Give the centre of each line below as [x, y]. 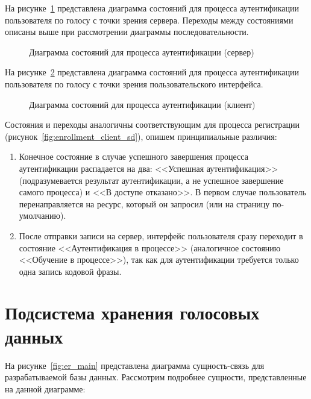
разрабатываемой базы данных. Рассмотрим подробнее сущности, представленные [156, 377]
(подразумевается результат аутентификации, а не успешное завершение [151, 180]
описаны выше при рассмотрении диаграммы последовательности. [127, 32]
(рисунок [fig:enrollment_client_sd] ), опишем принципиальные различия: [141, 136]
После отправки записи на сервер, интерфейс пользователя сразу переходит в [161, 235]
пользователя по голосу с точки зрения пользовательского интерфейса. [134, 83]
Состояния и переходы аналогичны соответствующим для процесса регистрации [152, 124]
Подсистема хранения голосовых [132, 313]
